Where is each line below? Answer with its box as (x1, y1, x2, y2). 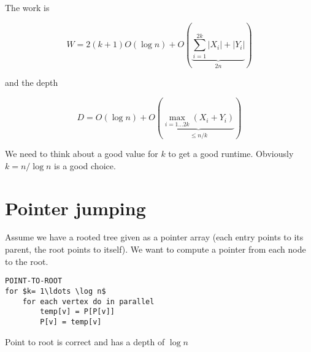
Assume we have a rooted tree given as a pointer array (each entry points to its (5, 231, 304, 243)
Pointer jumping (5, 195, 146, 220)
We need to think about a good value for (5, 147, 158, 160)
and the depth (5, 76, 58, 89)
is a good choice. (54, 159, 116, 172)
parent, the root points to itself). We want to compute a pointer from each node (5, 243, 306, 256)
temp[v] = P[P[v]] (40, 307, 115, 316)
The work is (5, 1, 50, 13)
